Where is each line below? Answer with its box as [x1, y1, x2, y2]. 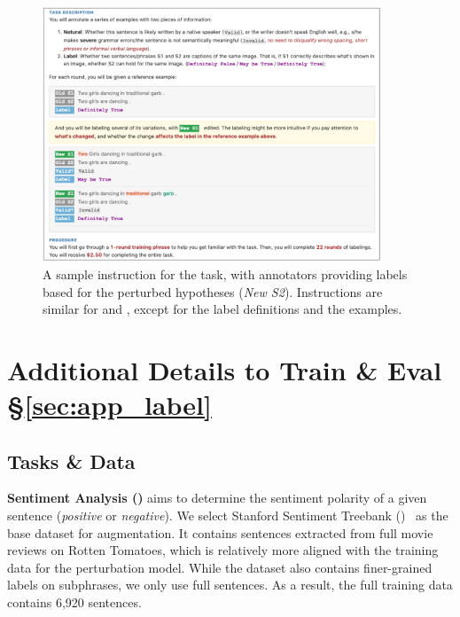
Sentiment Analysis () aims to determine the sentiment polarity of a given [7, 488, 427, 507]
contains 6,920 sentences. [7, 593, 142, 612]
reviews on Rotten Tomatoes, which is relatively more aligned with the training [7, 541, 439, 559]
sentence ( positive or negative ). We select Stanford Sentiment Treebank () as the [7, 506, 448, 525]
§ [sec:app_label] [7, 387, 212, 423]
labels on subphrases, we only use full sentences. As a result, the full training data [7, 575, 453, 594]
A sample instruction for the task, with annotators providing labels [43, 264, 408, 283]
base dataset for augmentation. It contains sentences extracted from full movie [7, 523, 433, 542]
